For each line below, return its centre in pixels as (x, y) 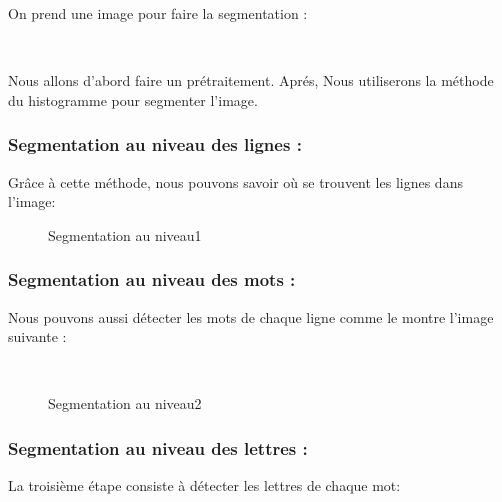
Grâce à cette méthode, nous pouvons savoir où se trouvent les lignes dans (235, 181)
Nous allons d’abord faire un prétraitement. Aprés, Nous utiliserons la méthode (251, 80)
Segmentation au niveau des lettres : (158, 447)
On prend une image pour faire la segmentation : (158, 13)
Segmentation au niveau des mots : (152, 279)
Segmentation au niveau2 (125, 403)
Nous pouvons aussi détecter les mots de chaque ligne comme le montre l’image (251, 316)
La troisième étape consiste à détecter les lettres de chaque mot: (204, 485)
